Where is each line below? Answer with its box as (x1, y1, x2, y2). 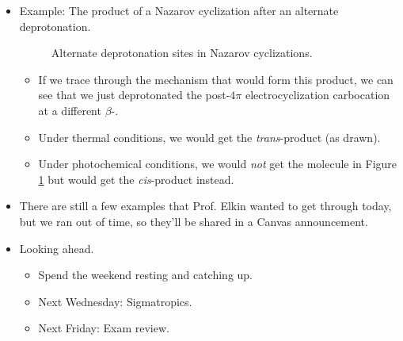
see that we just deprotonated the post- (38, 86, 230, 103)
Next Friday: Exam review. (38, 320, 169, 336)
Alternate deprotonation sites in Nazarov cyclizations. (51, 44, 313, 61)
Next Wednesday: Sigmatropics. (38, 293, 192, 309)
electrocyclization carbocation (245, 86, 390, 103)
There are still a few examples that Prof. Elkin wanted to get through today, (19, 197, 392, 214)
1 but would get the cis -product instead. (38, 170, 234, 187)
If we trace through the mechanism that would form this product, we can (38, 71, 393, 87)
